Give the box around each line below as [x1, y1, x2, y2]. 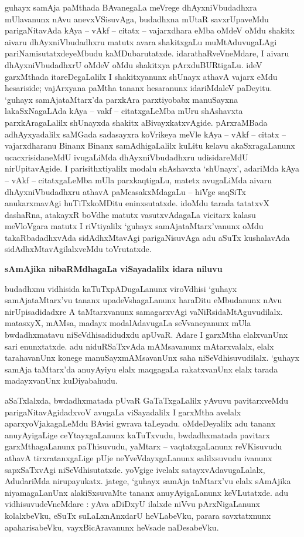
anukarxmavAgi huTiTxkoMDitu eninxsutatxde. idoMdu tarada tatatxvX [5, 197, 269, 209]
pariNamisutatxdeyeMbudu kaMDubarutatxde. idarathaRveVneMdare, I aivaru [5, 47, 289, 59]
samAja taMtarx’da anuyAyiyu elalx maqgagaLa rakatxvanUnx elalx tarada [5, 363, 278, 375]
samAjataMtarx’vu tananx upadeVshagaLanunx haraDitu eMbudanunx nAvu [5, 294, 282, 306]
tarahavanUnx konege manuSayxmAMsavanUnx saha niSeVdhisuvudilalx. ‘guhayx [5, 351, 299, 364]
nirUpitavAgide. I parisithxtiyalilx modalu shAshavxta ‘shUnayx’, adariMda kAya [5, 162, 299, 174]
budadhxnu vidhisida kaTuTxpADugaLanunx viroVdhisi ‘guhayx [5, 282, 237, 294]
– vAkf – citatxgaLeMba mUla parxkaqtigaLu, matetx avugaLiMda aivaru [5, 173, 272, 186]
